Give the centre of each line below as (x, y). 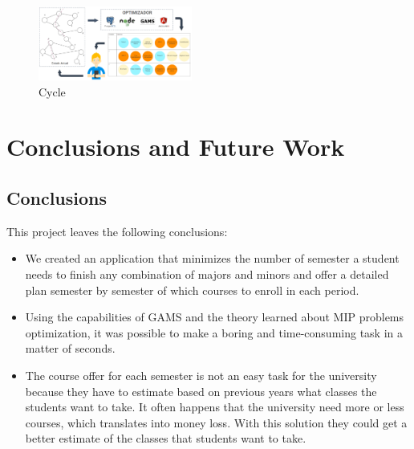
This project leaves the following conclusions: (117, 231)
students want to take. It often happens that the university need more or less (215, 407)
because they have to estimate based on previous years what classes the (201, 391)
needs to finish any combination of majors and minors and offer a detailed (207, 273)
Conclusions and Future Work (176, 147)
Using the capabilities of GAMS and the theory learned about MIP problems (215, 317)
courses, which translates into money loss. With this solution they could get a (216, 422)
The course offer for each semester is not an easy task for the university (201, 375)
